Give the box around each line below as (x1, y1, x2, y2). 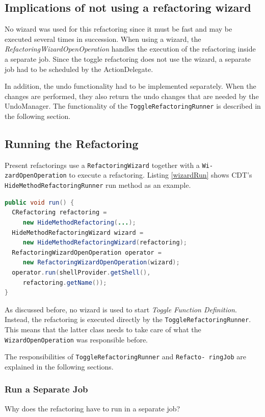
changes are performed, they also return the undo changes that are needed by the (5, 90, 259, 101)
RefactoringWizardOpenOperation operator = (12, 249, 162, 256)
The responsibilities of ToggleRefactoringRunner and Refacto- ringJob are (5, 351, 246, 362)
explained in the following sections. (5, 361, 114, 372)
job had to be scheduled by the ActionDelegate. (5, 63, 153, 74)
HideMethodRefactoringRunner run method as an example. (5, 180, 191, 190)
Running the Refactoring (5, 136, 139, 151)
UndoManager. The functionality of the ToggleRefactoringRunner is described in (5, 101, 261, 111)
